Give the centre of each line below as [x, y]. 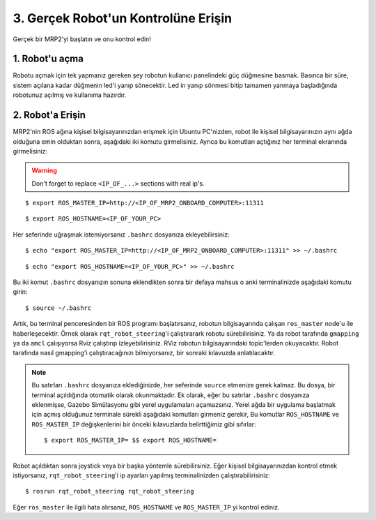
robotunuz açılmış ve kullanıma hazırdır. [70, 95]
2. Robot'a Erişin [49, 115]
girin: [20, 292]
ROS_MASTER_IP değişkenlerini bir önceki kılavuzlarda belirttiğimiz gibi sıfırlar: [144, 424]
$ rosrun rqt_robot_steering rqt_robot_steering [110, 491]
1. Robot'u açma [48, 59]
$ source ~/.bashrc [58, 308]
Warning [44, 170]
